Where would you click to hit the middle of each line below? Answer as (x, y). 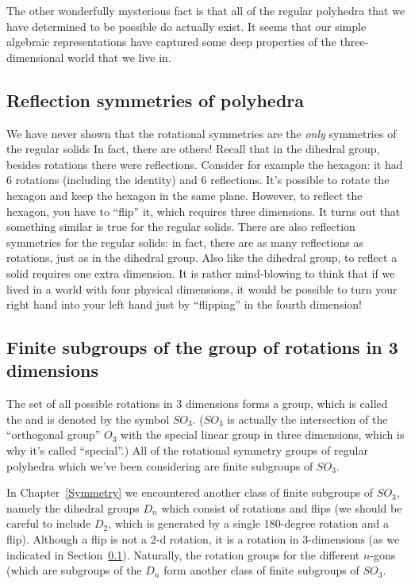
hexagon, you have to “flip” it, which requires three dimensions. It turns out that (204, 211)
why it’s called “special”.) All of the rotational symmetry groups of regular (187, 450)
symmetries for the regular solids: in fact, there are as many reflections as (185, 242)
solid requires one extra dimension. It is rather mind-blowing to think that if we (201, 273)
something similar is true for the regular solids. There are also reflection (181, 227)
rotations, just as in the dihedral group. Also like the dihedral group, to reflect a (202, 257)
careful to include (49, 523)
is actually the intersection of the (307, 419)
